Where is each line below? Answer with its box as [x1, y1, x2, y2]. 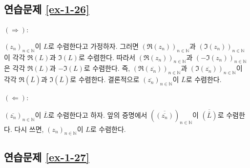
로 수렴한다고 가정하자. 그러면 [48, 41, 139, 51]
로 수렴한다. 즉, [83, 63, 130, 73]
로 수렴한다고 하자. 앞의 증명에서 [48, 109, 147, 120]
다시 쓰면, [14, 124, 44, 134]
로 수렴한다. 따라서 [78, 52, 136, 62]
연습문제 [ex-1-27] [4, 149, 89, 164]
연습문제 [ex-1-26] [4, 1, 89, 17]
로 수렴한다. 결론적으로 [70, 74, 140, 84]
